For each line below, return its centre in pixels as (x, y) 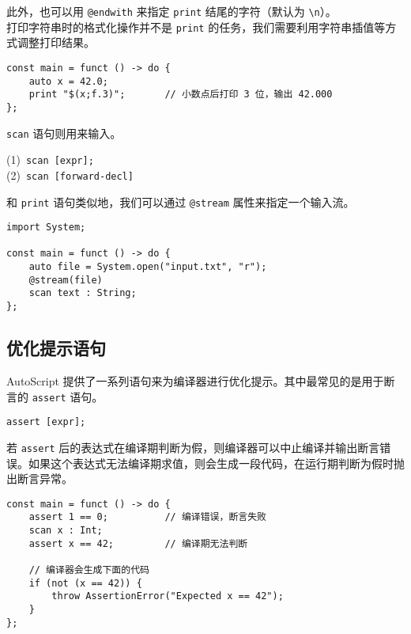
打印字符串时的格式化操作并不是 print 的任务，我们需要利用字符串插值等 (196, 27)
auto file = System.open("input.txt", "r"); (148, 267)
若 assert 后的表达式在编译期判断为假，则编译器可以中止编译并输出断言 (193, 447)
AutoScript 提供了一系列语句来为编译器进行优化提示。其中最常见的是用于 (195, 380)
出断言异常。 (40, 478)
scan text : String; (83, 293)
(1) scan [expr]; (50, 159)
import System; (46, 228)
